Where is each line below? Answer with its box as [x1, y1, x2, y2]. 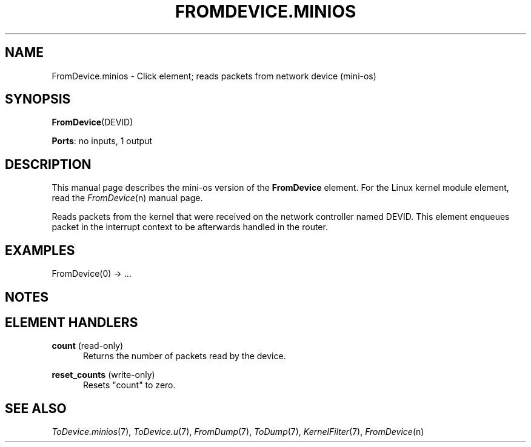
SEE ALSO [5, 400, 67, 416]
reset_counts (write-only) [52, 369, 155, 380]
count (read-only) [52, 340, 124, 351]
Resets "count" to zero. [83, 380, 176, 391]
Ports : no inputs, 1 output [52, 136, 152, 147]
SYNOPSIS [5, 91, 71, 107]
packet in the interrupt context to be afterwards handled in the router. [52, 222, 328, 233]
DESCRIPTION [5, 156, 92, 172]
